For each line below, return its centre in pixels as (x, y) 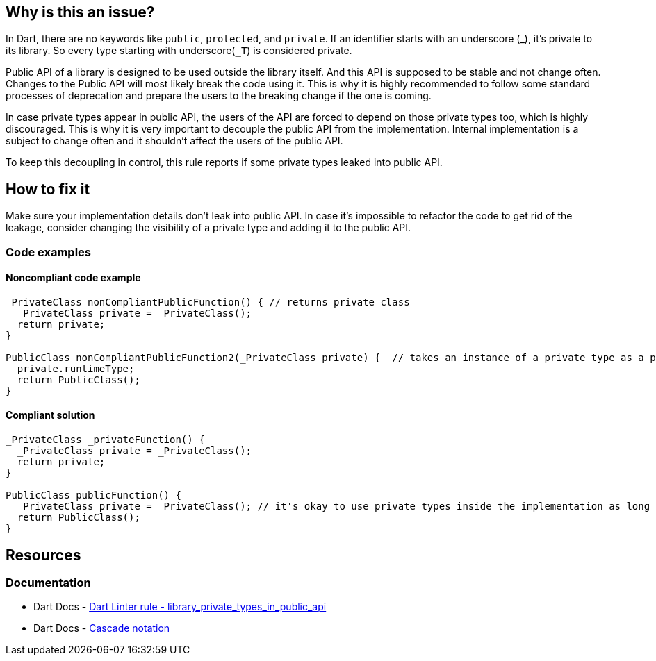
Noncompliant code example (73, 278)
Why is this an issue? (80, 12)
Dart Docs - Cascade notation (102, 628)
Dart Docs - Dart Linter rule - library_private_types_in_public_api (180, 607)
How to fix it (48, 189)
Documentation (48, 582)
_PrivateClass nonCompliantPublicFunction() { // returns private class (208, 302)
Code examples (49, 252)
